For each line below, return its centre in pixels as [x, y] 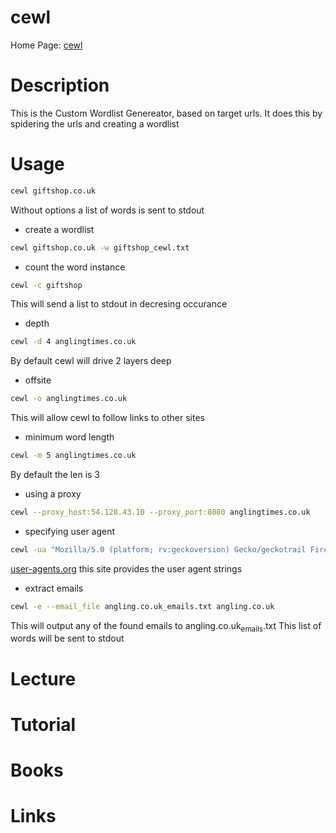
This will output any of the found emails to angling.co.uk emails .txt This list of [166, 626]
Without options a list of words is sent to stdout [107, 210]
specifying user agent [70, 531]
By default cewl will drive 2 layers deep [91, 361]
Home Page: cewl [46, 45]
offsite [38, 380]
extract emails [54, 588]
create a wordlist [59, 229]
